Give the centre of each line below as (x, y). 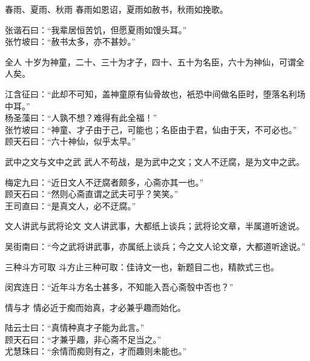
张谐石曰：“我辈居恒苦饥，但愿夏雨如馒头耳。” (96, 29)
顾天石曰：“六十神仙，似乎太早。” (71, 141)
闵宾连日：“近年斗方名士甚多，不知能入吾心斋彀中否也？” (119, 287)
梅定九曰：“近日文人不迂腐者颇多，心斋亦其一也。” (104, 182)
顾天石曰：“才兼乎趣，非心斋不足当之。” (83, 339)
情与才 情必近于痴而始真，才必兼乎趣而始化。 (95, 307)
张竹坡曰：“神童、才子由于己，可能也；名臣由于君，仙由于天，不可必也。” (151, 129)
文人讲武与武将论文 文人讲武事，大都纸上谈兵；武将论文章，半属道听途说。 (155, 226)
